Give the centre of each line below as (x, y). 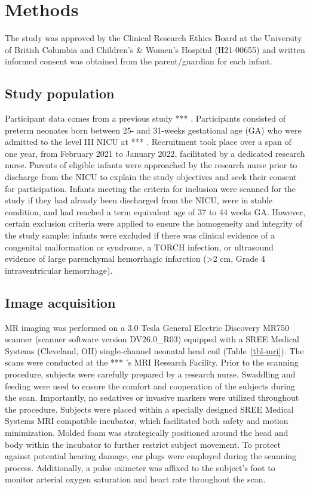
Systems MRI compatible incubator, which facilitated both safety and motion (147, 421)
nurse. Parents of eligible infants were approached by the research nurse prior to (151, 165)
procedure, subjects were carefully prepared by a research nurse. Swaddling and (150, 374)
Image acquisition (60, 302)
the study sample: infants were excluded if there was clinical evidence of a (140, 235)
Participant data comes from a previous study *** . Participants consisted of (145, 118)
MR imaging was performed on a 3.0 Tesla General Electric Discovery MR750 (147, 327)
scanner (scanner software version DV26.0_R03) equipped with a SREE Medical (152, 339)
